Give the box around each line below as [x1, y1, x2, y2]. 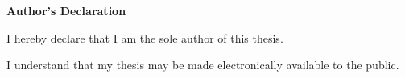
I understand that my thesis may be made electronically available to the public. [6, 56, 399, 73]
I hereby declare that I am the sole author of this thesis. [6, 29, 283, 46]
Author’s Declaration [6, 2, 126, 18]
